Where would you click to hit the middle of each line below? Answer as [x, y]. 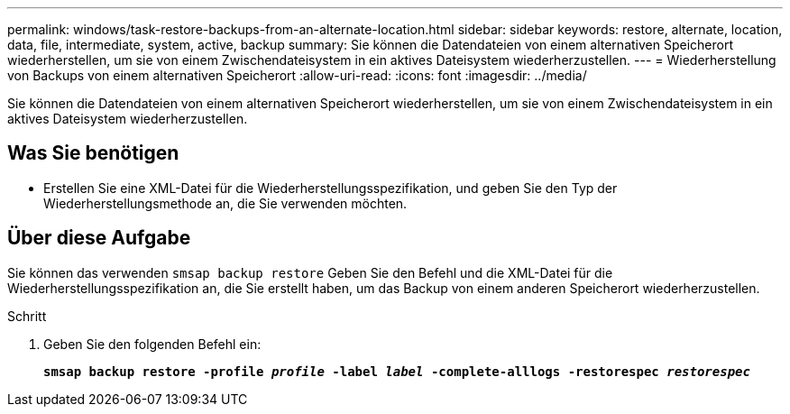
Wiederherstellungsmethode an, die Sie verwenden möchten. [225, 203]
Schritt [27, 316]
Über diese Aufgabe [99, 238]
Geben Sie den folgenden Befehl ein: [152, 344]
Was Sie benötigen [93, 153]
